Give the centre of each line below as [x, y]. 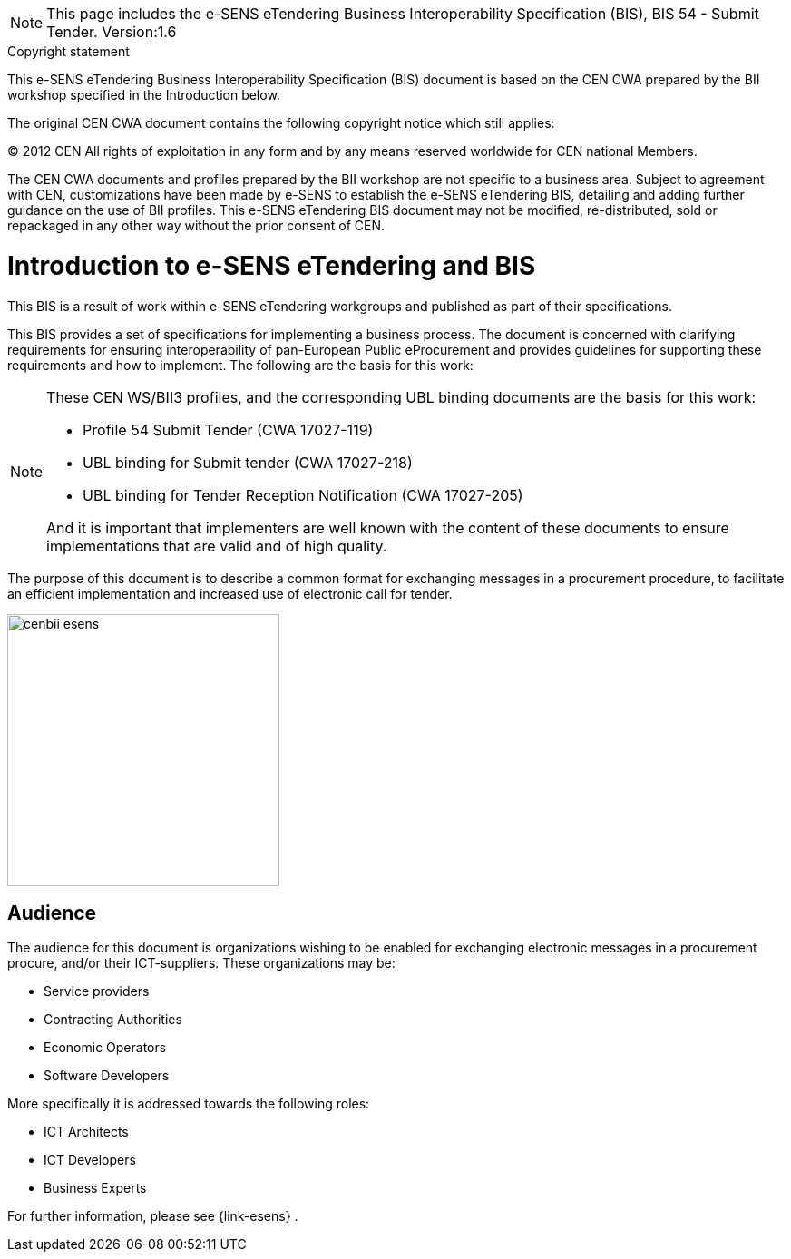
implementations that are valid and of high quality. [217, 546]
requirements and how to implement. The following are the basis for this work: [240, 365]
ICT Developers [90, 1160]
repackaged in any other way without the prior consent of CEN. [196, 225]
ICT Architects [86, 1132]
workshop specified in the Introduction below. [144, 95]
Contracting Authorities [113, 1020]
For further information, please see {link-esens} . [153, 1216]
